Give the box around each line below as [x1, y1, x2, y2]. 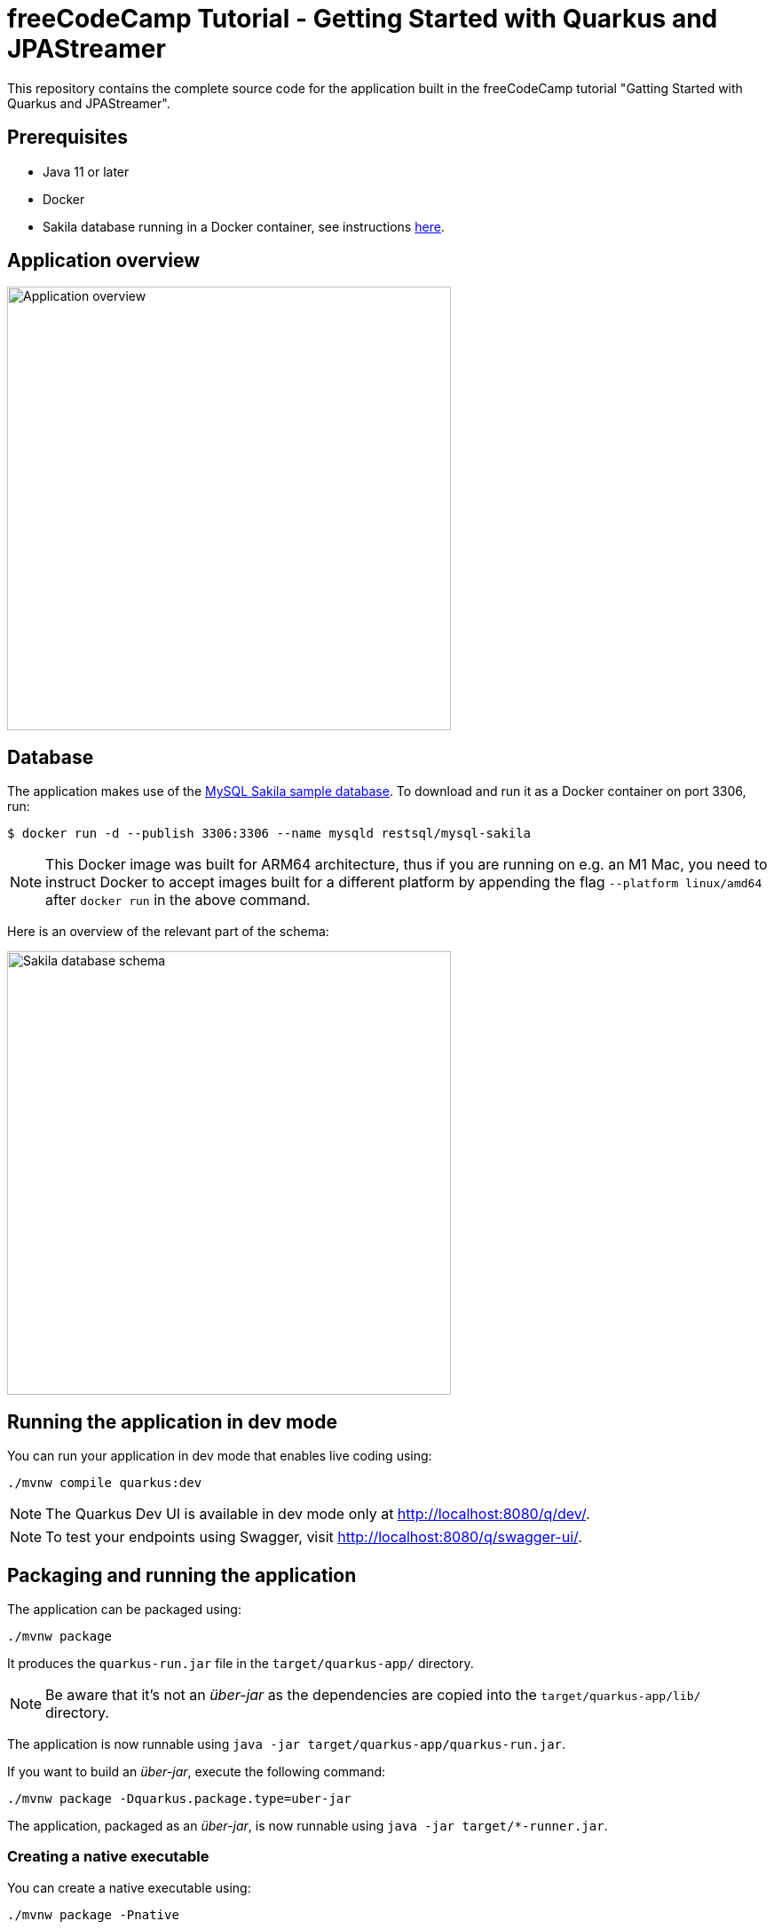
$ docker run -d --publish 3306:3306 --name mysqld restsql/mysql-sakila [7, 826, 532, 841]
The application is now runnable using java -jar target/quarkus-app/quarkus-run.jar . [7, 1736, 566, 1752]
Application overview [7, 249, 201, 272]
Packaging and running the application [7, 1563, 357, 1587]
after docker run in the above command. [45, 891, 311, 909]
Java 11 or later [43, 163, 130, 179]
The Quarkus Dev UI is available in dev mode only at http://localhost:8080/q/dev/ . [45, 1505, 590, 1524]
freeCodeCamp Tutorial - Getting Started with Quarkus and [7, 4, 718, 34]
